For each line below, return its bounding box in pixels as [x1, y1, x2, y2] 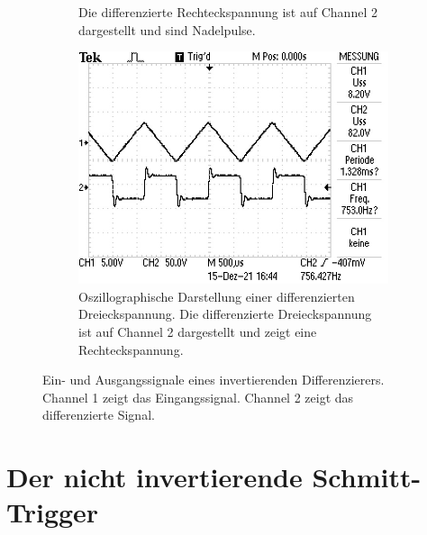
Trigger [6, 494, 99, 530]
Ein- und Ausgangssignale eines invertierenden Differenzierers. [42, 370, 385, 389]
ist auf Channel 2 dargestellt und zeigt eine [78, 322, 317, 340]
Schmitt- [312, 458, 422, 495]
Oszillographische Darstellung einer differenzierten [78, 286, 355, 305]
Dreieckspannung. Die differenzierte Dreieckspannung [78, 304, 372, 323]
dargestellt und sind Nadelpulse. [78, 20, 256, 39]
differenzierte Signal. [42, 405, 155, 424]
